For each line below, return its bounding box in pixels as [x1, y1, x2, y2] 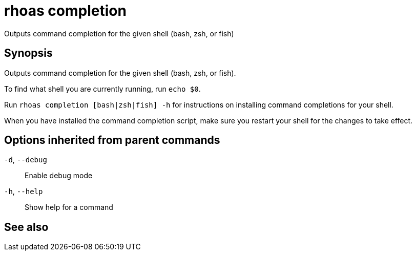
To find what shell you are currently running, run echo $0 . [4, 84, 201, 93]
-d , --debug [4, 155, 47, 164]
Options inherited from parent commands [4, 134, 220, 147]
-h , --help [4, 187, 43, 196]
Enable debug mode [25, 171, 93, 180]
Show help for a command [25, 203, 113, 212]
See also [4, 220, 49, 233]
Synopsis [4, 47, 53, 60]
